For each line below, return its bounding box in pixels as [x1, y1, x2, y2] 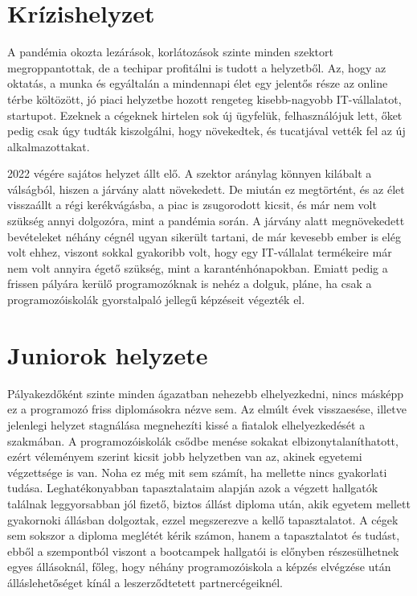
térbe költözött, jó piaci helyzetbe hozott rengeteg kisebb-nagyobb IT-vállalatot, [7, 90, 402, 107]
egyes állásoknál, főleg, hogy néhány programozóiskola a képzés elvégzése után [7, 558, 391, 575]
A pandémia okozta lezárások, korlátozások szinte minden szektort [7, 43, 333, 60]
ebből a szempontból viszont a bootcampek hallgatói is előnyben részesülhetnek [7, 542, 399, 559]
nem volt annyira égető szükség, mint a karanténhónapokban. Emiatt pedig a [7, 259, 388, 276]
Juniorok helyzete [7, 338, 208, 371]
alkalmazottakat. [7, 138, 90, 154]
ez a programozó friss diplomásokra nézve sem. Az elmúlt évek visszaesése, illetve [7, 401, 407, 417]
